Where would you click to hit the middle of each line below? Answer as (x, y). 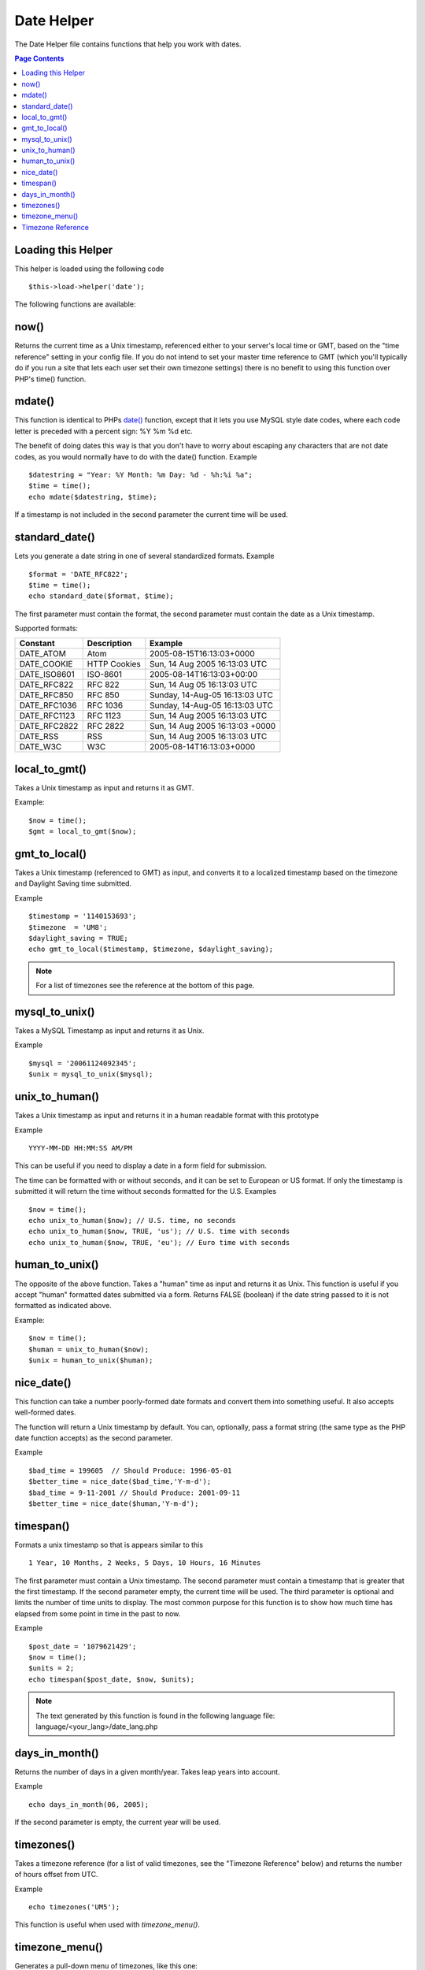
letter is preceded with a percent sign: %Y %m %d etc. (103, 431)
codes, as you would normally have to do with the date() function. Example (136, 456)
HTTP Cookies (114, 664)
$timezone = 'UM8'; (68, 927)
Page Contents (39, 58)
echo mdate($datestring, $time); (93, 497)
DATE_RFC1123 (47, 716)
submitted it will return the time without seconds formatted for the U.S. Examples (146, 1191)
